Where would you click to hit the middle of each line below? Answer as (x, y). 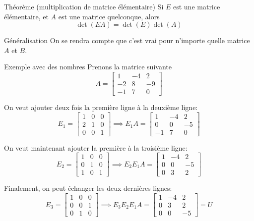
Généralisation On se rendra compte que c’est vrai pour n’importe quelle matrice (127, 40)
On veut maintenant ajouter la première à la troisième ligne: (96, 147)
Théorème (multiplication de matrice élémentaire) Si (84, 6)
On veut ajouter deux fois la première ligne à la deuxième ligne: (101, 107)
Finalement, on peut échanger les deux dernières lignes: (88, 188)
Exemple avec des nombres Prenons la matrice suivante (88, 67)
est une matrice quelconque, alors (109, 16)
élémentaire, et (26, 16)
